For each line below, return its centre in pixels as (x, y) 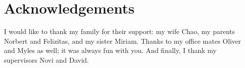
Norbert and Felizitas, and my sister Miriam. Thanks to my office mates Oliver (122, 41)
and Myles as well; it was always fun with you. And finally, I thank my (110, 50)
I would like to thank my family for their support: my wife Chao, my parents (120, 31)
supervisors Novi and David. (47, 59)
